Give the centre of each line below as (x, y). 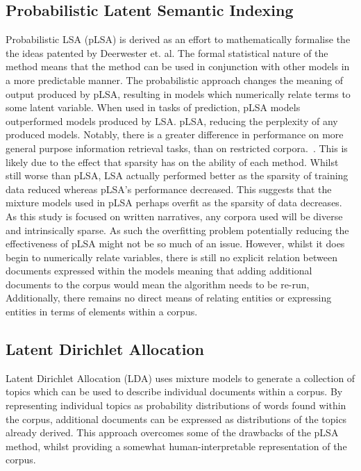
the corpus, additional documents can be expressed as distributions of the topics (176, 419)
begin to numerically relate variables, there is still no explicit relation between (171, 257)
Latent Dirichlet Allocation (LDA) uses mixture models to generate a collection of (180, 378)
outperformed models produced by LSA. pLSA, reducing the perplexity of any (172, 121)
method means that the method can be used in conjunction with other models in (178, 66)
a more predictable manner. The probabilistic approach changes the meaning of (175, 80)
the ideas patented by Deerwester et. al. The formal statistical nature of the (167, 52)
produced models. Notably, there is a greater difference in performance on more (175, 134)
